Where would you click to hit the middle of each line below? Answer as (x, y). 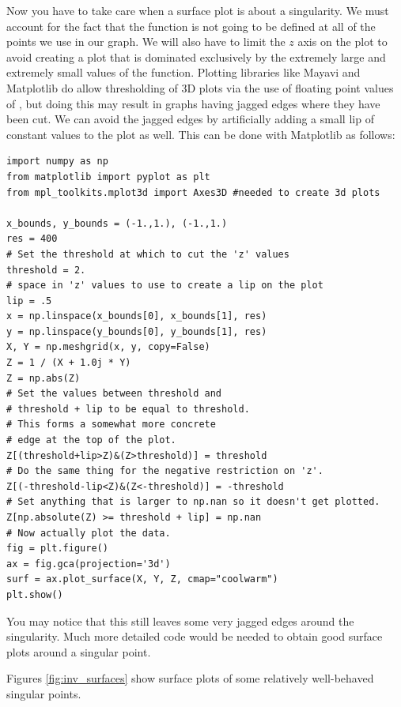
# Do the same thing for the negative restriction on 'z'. (165, 471)
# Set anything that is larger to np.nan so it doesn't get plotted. (193, 502)
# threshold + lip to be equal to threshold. (128, 409)
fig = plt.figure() (57, 549)
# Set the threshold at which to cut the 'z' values (148, 254)
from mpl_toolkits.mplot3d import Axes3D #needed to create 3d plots (193, 192)
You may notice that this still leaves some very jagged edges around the (180, 621)
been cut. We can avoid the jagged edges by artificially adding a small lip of (190, 119)
